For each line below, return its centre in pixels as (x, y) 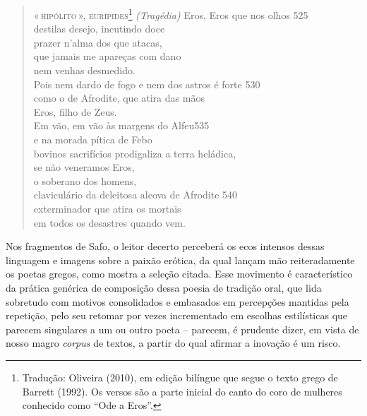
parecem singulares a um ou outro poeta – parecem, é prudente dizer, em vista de (182, 329)
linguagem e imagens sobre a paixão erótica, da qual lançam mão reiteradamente (180, 260)
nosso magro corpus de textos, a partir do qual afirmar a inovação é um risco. (173, 343)
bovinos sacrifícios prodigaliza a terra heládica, (135, 153)
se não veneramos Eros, (84, 167)
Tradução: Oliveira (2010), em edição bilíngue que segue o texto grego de (180, 377)
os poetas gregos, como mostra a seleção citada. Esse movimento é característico (179, 274)
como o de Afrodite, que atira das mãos (119, 98)
